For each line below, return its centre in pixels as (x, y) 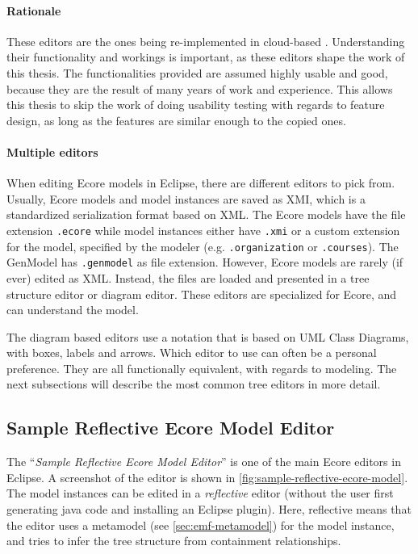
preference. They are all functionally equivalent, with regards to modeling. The (202, 368)
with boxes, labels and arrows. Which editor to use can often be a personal (192, 353)
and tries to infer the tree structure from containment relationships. (174, 541)
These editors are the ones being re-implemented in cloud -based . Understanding (206, 41)
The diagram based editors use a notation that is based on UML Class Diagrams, (208, 336)
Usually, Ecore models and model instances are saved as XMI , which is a (186, 198)
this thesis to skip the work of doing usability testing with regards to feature (196, 105)
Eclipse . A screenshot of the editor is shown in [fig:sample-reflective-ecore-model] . (207, 477)
